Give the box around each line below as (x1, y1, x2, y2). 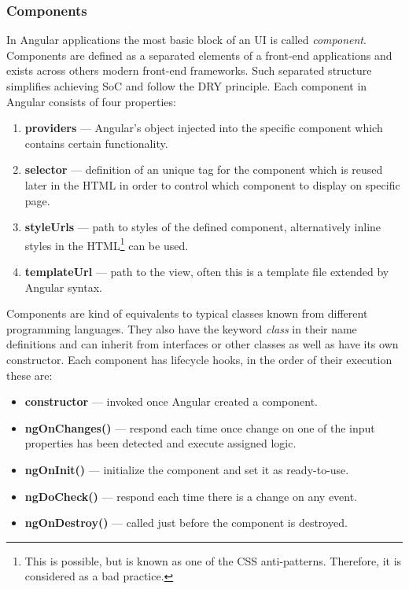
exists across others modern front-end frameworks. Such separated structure (6, 62, 372, 79)
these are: (6, 366, 53, 383)
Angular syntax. (24, 278, 102, 295)
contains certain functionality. (24, 134, 168, 151)
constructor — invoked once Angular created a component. (24, 393, 318, 410)
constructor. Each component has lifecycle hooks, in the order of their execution (6, 351, 392, 367)
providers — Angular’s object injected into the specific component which (24, 120, 383, 136)
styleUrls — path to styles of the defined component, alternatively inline (24, 219, 381, 235)
